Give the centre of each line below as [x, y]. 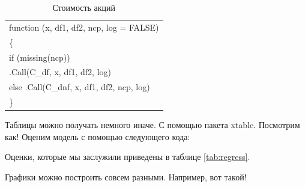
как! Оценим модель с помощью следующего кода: [98, 136]
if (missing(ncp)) [40, 57]
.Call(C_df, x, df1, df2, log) [60, 72]
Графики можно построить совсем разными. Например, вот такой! [126, 176]
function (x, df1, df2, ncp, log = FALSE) [84, 27]
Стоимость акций [84, 7]
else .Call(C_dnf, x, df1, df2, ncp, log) [80, 87]
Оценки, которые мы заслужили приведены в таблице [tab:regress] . [128, 157]
